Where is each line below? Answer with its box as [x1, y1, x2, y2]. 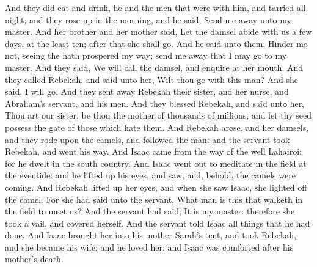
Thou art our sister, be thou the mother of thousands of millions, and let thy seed [5, 109, 312, 122]
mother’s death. [5, 252, 64, 265]
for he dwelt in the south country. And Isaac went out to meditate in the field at [5, 156, 307, 169]
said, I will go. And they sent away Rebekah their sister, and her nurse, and [5, 85, 289, 98]
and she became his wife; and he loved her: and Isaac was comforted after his [5, 240, 294, 253]
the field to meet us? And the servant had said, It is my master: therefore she [5, 205, 295, 218]
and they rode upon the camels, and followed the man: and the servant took [5, 133, 290, 145]
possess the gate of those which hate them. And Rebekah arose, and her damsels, [5, 120, 309, 133]
